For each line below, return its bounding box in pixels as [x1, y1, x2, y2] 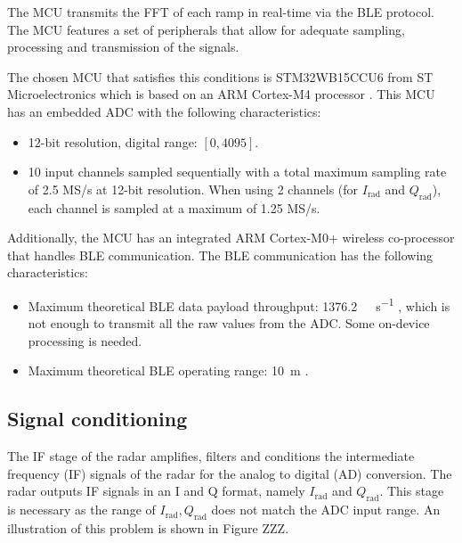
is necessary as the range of [7, 500, 156, 519]
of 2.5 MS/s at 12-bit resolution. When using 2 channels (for [28, 179, 359, 198]
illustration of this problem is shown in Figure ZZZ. [7, 518, 289, 537]
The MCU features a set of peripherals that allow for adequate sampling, [7, 20, 405, 38]
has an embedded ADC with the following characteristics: [7, 102, 321, 120]
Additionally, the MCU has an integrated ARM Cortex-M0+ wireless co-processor [7, 228, 455, 247]
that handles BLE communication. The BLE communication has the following [7, 245, 434, 264]
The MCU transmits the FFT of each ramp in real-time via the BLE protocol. [7, 3, 434, 21]
